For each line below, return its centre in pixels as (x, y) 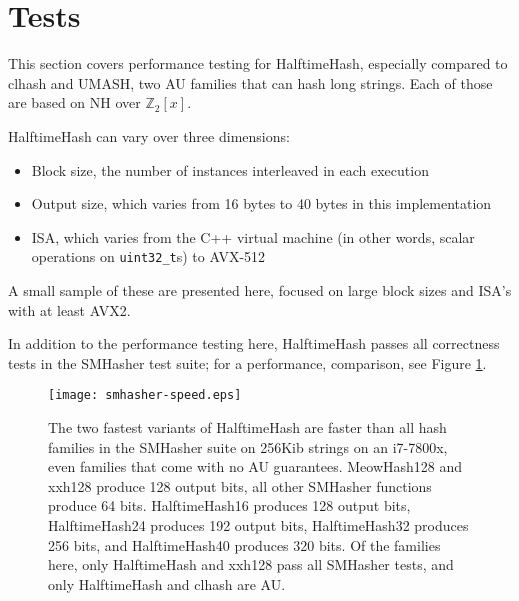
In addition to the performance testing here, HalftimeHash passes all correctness (254, 343)
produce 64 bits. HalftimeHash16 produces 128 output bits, (229, 505)
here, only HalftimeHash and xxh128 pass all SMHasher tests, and (251, 564)
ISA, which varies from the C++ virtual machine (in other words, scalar (253, 236)
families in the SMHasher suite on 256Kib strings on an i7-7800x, (248, 446)
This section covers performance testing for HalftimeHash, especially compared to (258, 63)
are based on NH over (74, 102)
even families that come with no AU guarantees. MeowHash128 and (255, 466)
